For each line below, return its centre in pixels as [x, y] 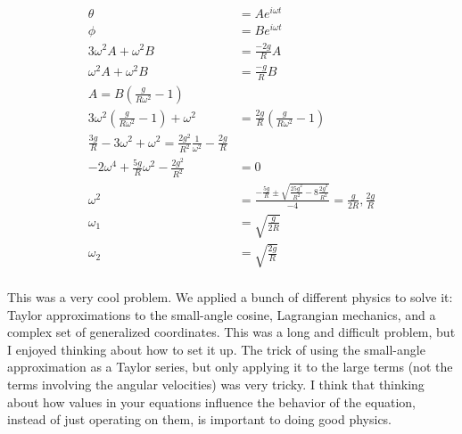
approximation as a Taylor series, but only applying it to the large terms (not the [230, 367]
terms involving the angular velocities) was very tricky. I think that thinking [216, 384]
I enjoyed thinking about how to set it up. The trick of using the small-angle [216, 349]
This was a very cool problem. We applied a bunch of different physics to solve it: [230, 296]
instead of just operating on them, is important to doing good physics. [200, 419]
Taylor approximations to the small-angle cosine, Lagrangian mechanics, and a [222, 314]
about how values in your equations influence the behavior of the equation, [211, 401]
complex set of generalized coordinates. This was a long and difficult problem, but [231, 332]
